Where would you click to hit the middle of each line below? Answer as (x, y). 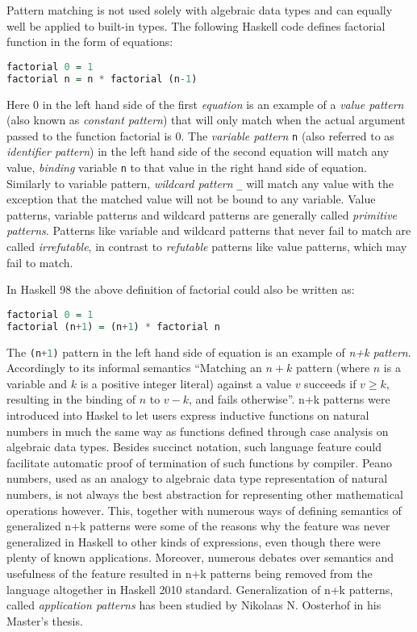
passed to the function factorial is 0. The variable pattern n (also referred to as (200, 135)
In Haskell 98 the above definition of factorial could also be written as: (181, 289)
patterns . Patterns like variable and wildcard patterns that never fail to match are (209, 230)
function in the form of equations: (90, 42)
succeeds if (330, 383)
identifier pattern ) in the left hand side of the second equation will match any (198, 151)
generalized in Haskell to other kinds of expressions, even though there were (194, 541)
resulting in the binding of (71, 399)
